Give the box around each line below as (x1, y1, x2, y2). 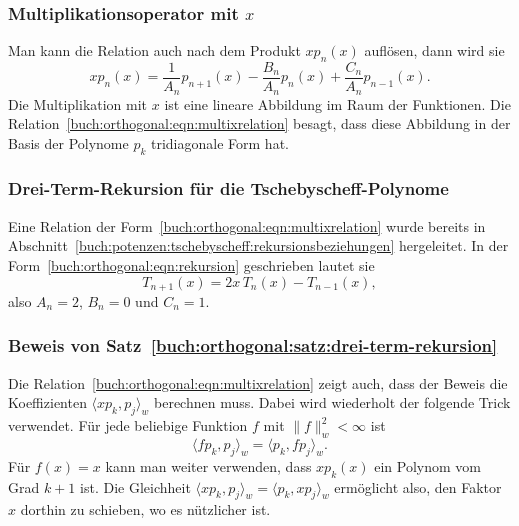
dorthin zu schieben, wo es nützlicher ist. (20, 499, 271, 520)
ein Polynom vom (374, 455, 481, 476)
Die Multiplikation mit (8, 93, 148, 114)
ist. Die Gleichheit (80, 476, 191, 497)
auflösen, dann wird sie (364, 40, 505, 61)
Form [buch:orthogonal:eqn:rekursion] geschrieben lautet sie (8, 254, 375, 275)
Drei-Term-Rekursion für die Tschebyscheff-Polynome (8, 176, 449, 201)
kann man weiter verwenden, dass (105, 455, 312, 476)
